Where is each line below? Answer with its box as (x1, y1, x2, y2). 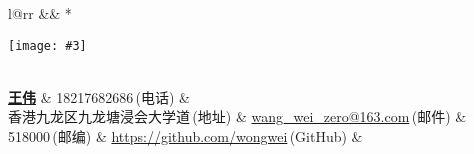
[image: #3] (8, 38, 87, 53)
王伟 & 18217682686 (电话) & (8, 86, 191, 107)
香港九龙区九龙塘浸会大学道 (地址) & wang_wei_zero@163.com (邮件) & (8, 106, 467, 127)
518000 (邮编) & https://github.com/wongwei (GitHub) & (8, 126, 363, 147)
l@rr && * (8, 3, 72, 23)
